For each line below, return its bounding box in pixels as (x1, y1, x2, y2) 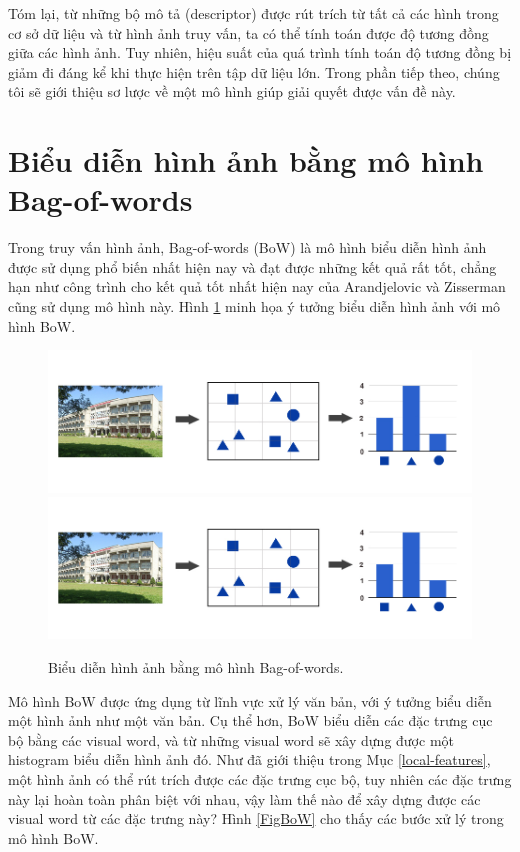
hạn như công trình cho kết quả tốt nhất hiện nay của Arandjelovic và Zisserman (8, 276, 506, 297)
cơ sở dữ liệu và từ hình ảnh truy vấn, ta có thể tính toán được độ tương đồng (8, 22, 489, 43)
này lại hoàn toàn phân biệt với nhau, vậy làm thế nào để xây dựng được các (8, 788, 481, 809)
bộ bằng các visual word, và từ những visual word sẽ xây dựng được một (8, 729, 454, 750)
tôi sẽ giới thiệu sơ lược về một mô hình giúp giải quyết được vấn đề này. (8, 81, 456, 102)
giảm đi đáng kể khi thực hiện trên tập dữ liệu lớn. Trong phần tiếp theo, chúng (8, 61, 500, 82)
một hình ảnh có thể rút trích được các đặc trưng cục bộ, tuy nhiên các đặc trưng (8, 768, 512, 789)
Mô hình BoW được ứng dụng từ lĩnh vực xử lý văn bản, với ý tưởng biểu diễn (8, 690, 492, 711)
